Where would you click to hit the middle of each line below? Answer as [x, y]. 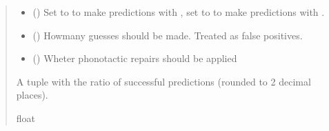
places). [32, 95]
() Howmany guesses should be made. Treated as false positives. [168, 35]
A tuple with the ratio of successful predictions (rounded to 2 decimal [163, 81]
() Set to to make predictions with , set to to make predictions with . [179, 12]
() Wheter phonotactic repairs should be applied [135, 58]
